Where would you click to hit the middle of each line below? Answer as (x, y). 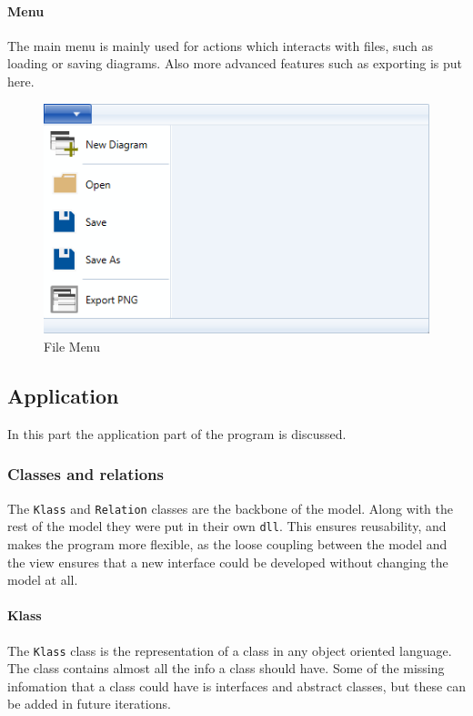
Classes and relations (86, 474)
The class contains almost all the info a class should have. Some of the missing (226, 668)
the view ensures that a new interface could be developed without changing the (228, 562)
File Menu (72, 347)
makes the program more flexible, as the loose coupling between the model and (227, 543)
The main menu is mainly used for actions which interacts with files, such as (221, 45)
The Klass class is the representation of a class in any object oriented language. (230, 650)
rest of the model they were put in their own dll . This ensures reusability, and (227, 526)
